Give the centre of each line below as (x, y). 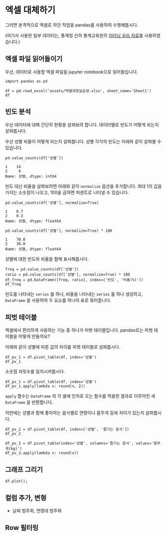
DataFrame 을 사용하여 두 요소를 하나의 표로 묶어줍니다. (58, 300)
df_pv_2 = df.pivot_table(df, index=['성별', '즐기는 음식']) (67, 430)
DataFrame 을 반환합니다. (29, 402)
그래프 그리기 (24, 470)
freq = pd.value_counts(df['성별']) (42, 269)
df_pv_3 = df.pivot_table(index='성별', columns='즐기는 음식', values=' (80, 444)
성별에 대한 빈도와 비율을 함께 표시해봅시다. (47, 259)
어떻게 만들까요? (34, 337)
